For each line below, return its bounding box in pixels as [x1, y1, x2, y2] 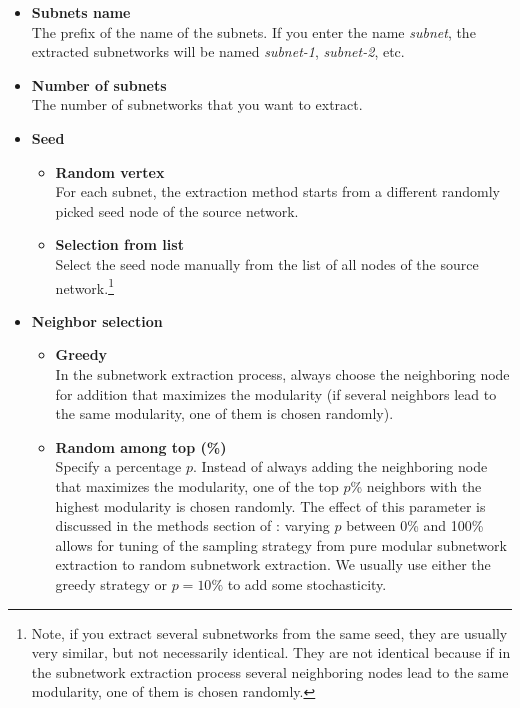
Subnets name [31, 2, 131, 22]
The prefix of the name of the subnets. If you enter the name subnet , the [31, 21, 476, 42]
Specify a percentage [55, 456, 182, 477]
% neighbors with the [350, 475, 482, 496]
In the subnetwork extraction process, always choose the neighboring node [55, 363, 510, 384]
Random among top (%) [55, 436, 227, 457]
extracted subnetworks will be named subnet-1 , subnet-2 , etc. [31, 41, 405, 62]
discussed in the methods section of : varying [55, 515, 330, 536]
